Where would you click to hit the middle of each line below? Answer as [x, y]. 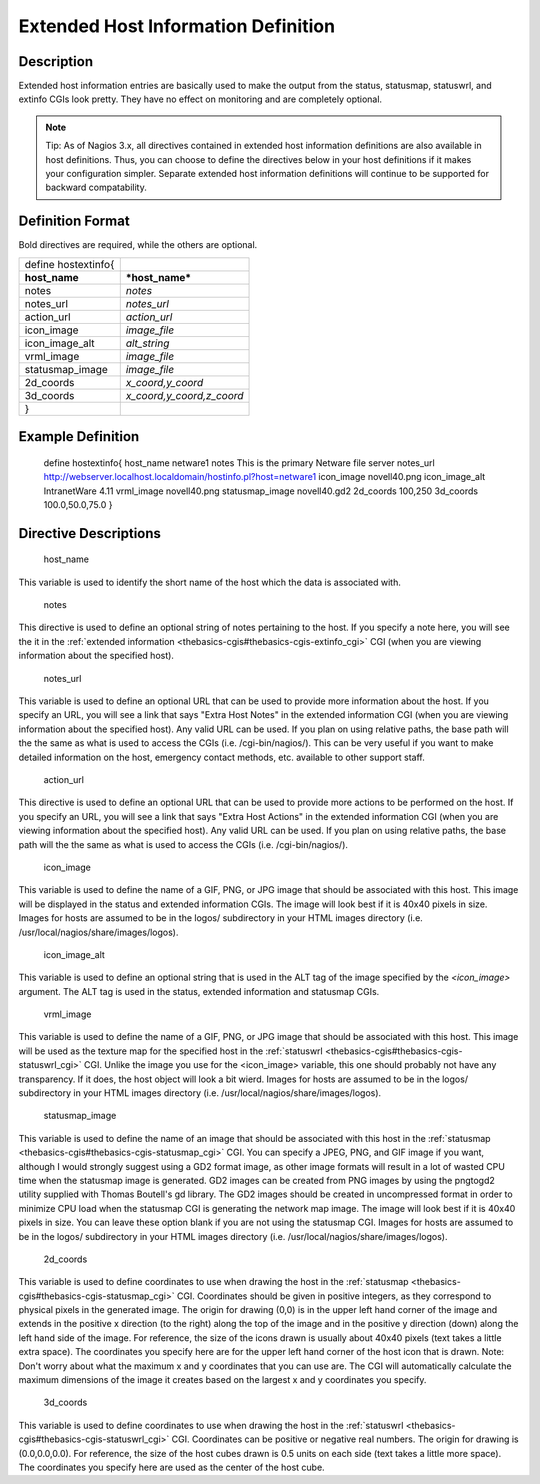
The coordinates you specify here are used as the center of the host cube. [171, 1467]
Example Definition [79, 436]
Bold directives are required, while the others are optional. [138, 245]
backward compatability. [96, 187]
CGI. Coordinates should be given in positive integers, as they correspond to [334, 1296]
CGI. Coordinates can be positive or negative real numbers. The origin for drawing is [345, 1439]
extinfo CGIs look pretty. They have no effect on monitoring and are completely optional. [200, 99]
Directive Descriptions [90, 533]
